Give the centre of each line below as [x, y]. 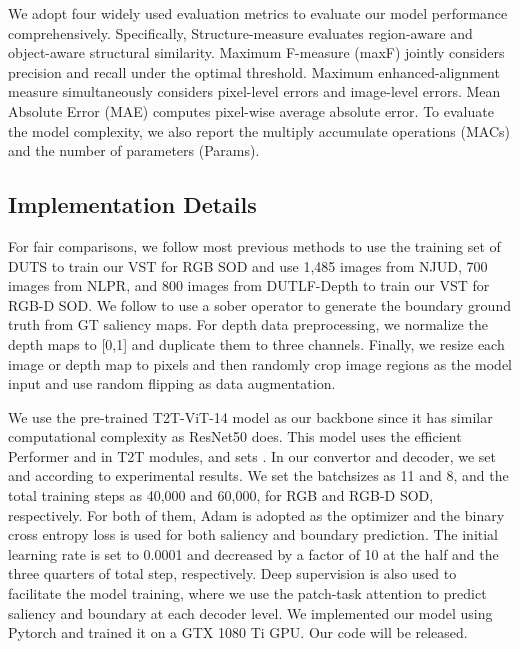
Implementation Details [132, 204]
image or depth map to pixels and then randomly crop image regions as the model [260, 363]
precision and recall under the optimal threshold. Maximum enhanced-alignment [254, 71]
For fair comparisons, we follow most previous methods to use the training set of [254, 245]
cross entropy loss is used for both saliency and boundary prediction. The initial [253, 534]
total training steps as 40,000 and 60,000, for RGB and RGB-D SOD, [221, 495]
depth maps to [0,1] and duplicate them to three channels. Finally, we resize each [256, 343]
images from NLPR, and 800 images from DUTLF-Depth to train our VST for [249, 285]
